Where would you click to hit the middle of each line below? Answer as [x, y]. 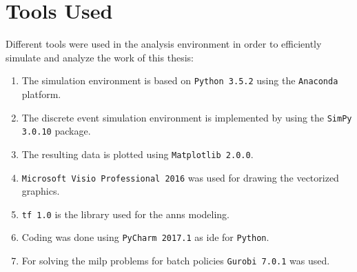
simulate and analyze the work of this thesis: [100, 57]
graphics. [41, 191]
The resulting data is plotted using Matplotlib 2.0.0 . [137, 154]
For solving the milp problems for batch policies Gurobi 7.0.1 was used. [176, 261]
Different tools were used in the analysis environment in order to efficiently [164, 44]
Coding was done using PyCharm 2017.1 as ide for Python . [145, 237]
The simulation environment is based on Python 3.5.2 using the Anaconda [180, 80]
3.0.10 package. [56, 131]
